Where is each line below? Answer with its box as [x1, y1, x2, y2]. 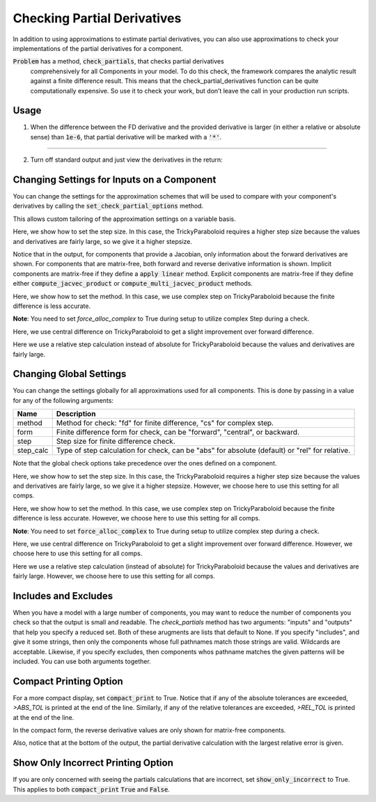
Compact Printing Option [13, 675, 123, 687]
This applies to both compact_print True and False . [13, 785, 170, 794]
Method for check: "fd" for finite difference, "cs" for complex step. [56, 418, 274, 428]
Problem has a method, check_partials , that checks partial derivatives [13, 57, 224, 65]
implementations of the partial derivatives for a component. [13, 44, 184, 52]
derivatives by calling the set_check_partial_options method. [13, 202, 204, 210]
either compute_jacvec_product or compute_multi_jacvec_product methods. [13, 279, 253, 288]
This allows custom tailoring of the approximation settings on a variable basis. [13, 215, 236, 223]
